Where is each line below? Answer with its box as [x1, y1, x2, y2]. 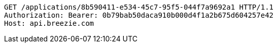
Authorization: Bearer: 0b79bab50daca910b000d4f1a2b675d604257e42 [4, 11, 274, 19]
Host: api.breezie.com [4, 19, 94, 27]
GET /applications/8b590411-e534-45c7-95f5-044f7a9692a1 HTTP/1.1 [4, 3, 274, 11]
